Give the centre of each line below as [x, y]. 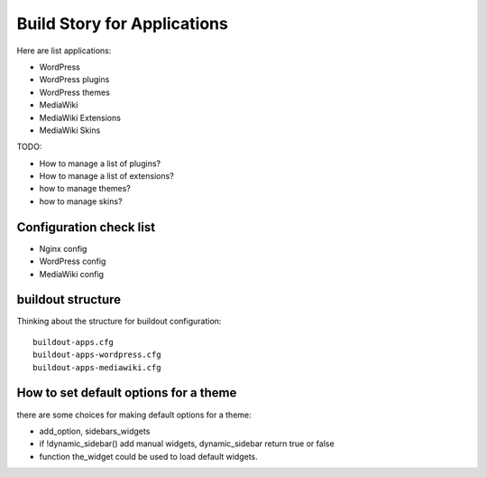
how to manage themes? [85, 189]
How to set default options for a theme [127, 393]
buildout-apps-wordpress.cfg [97, 355]
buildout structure [69, 299]
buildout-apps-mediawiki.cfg [97, 367]
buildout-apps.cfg [74, 342]
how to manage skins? [81, 201]
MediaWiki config [71, 274]
